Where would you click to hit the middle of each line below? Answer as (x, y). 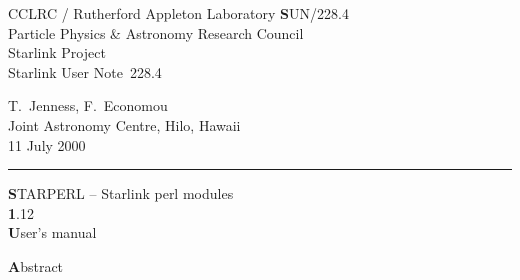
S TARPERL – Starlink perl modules (121, 193)
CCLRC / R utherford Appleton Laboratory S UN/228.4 (178, 13)
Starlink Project (57, 52)
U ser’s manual (52, 232)
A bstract (36, 265)
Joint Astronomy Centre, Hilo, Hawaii (124, 124)
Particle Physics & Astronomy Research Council (156, 32)
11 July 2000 (47, 144)
